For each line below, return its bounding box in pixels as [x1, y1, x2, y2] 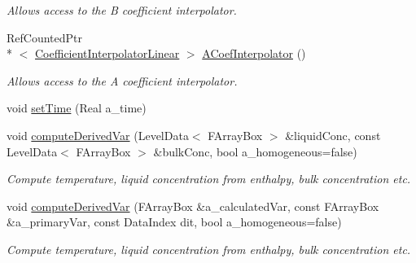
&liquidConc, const [285, 126, 381, 143]
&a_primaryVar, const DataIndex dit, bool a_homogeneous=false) [7, 213, 342, 230]
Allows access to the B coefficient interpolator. [7, 2, 237, 18]
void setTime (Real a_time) [7, 99, 147, 116]
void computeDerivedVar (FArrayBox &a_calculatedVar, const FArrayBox [7, 197, 379, 214]
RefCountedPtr [7, 28, 83, 46]
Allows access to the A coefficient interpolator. [7, 72, 238, 89]
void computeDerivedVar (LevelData [7, 126, 189, 143]
